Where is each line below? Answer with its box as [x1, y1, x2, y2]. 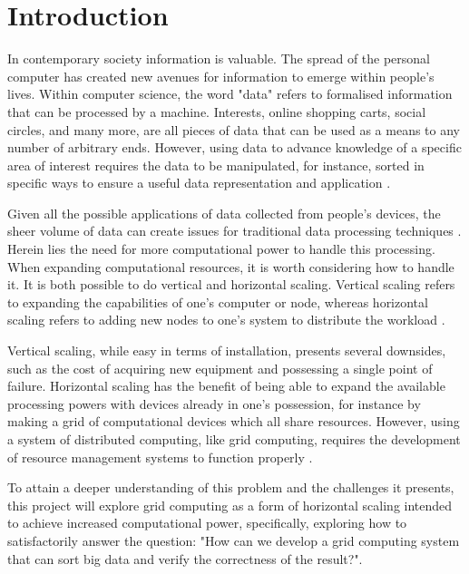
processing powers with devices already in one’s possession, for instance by [7, 394, 421, 413]
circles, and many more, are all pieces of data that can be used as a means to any [7, 120, 460, 139]
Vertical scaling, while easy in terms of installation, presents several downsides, [7, 341, 446, 360]
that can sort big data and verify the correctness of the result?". [7, 549, 363, 568]
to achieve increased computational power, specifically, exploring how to [7, 513, 407, 532]
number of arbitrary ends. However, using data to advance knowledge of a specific [7, 138, 462, 157]
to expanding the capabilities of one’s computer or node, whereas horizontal [7, 292, 428, 311]
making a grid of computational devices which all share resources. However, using [7, 412, 460, 431]
